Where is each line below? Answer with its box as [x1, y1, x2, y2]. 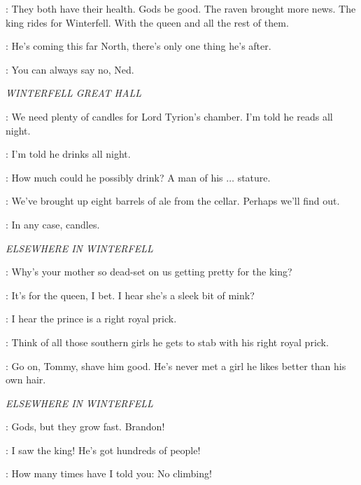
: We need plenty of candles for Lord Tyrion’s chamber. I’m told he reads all [6, 109, 333, 123]
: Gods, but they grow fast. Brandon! [6, 419, 165, 434]
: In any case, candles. [6, 217, 100, 231]
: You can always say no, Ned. [6, 62, 134, 76]
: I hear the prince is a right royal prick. [6, 311, 177, 326]
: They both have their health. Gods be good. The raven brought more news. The [6, 1, 356, 15]
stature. [237, 170, 271, 184]
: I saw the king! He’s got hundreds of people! [6, 442, 201, 457]
